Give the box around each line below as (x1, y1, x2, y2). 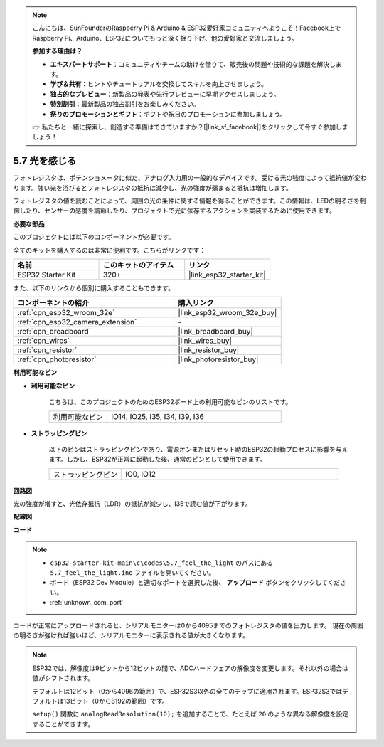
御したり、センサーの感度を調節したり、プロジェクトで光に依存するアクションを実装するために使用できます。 (13, 206, 336, 215)
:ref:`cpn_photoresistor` (17, 354, 97, 364)
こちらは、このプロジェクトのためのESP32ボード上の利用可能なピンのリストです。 (48, 398, 292, 406)
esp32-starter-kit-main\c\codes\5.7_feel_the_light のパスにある (50, 558, 273, 567)
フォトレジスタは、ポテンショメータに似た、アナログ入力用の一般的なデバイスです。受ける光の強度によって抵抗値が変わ (13, 174, 367, 182)
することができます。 (32, 719, 95, 729)
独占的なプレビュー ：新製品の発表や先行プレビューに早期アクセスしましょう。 (50, 90, 280, 98)
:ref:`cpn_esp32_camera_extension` (17, 317, 137, 327)
